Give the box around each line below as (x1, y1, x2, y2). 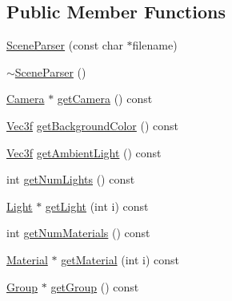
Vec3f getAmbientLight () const (6, 144, 162, 160)
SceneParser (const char (6, 37, 123, 53)
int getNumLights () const (6, 171, 135, 188)
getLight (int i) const (45, 197, 149, 214)
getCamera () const (57, 90, 153, 107)
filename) (132, 37, 178, 53)
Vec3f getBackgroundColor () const (6, 117, 179, 133)
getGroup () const (50, 278, 139, 295)
